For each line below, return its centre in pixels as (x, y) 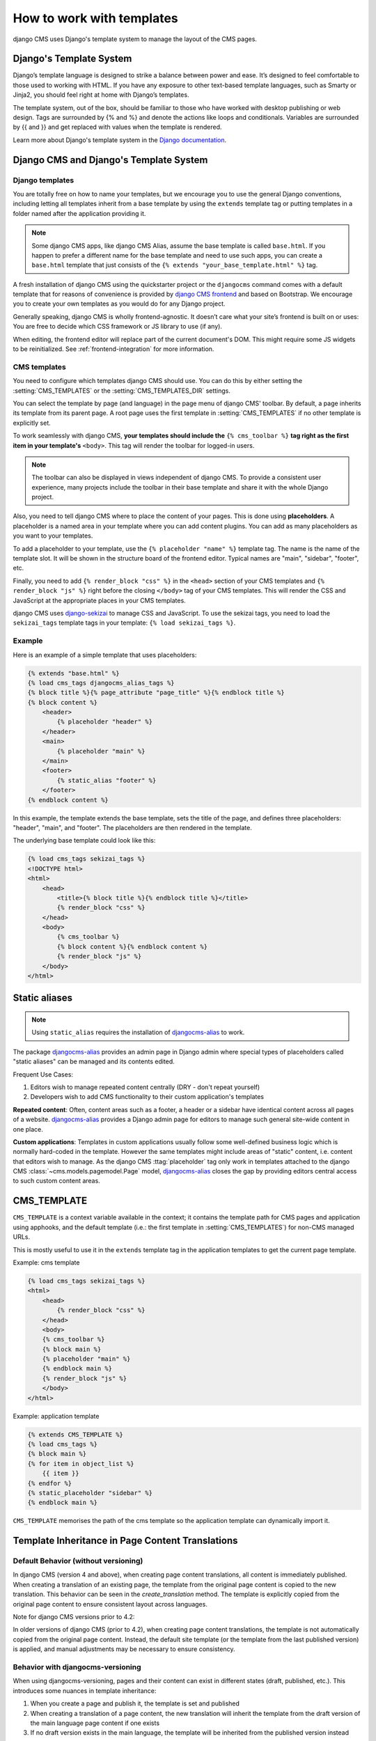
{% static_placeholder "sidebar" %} (90, 1493)
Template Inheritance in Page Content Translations (125, 1541)
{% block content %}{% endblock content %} (132, 946)
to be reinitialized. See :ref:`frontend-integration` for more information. (113, 349)
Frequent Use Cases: (43, 1074)
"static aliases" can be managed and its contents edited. (94, 1061)
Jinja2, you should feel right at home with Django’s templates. (101, 95)
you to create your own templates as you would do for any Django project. (119, 304)
